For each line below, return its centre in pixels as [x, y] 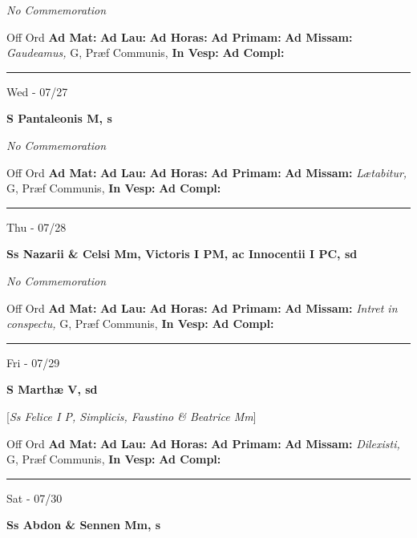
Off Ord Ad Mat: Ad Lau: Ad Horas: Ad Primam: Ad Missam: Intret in [202, 307]
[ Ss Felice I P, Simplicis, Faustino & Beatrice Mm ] [132, 416]
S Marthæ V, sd [52, 389]
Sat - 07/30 [34, 498]
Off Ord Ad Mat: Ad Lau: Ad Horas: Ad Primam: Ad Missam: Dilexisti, [203, 443]
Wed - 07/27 [37, 91]
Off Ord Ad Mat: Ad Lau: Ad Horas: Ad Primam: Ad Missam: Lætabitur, [207, 172]
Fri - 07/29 [33, 362]
